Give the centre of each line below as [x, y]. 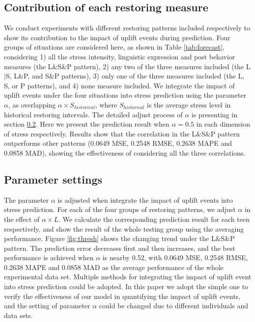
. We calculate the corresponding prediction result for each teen [154, 219]
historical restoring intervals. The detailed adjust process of [93, 114]
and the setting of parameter [47, 306]
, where [106, 104]
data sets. [18, 315]
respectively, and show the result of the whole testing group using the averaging [124, 228]
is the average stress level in [189, 104]
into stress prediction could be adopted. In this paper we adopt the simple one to [126, 286]
